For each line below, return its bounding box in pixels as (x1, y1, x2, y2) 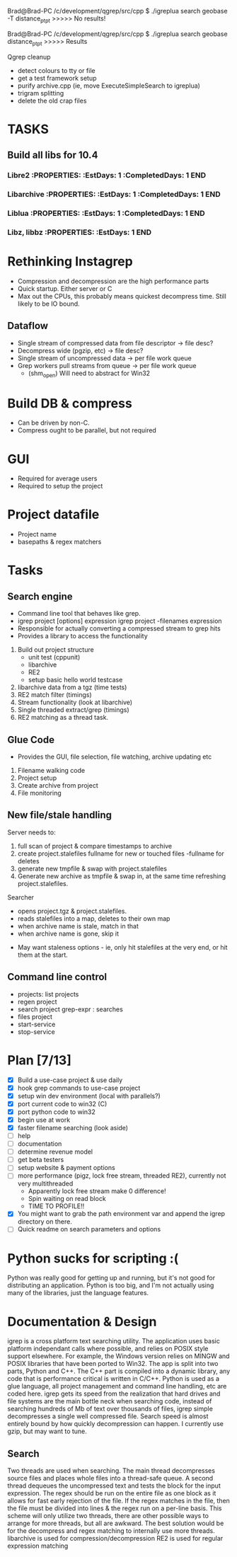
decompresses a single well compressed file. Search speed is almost (7, 1412, 209, 1420)
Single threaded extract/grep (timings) (17, 706, 129, 714)
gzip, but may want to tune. (7, 1427, 87, 1436)
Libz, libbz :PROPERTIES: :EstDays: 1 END (7, 227, 152, 237)
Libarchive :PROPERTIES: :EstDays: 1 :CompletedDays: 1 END (7, 190, 221, 200)
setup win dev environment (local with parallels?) (17, 1091, 161, 1100)
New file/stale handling (7, 809, 112, 821)
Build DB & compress (7, 395, 132, 411)
